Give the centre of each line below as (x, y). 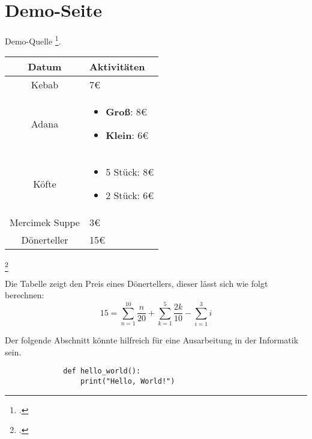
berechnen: (25, 295)
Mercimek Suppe (45, 223)
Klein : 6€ (127, 135)
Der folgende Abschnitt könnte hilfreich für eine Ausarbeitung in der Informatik (152, 340)
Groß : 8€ (126, 112)
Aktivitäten (117, 67)
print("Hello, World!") (127, 381)
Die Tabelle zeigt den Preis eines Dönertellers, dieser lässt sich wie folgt (136, 283)
